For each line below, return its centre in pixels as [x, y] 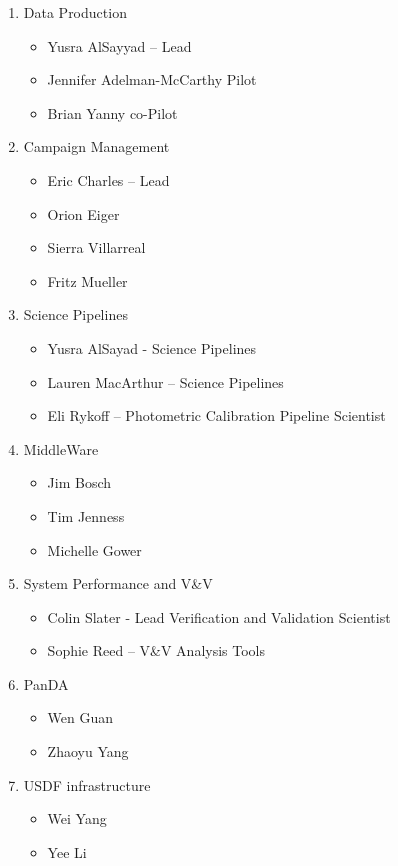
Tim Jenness [86, 515]
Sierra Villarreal [96, 247]
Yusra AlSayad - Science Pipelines [152, 347]
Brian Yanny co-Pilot [112, 112]
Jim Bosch [79, 482]
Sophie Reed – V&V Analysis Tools [156, 650]
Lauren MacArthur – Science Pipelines [165, 381]
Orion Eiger [83, 213]
